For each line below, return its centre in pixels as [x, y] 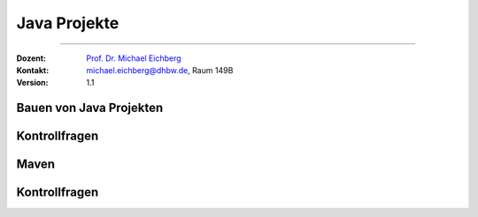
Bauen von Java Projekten [90, 108]
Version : [32, 83]
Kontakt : [33, 70]
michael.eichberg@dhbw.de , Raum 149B [160, 70]
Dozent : [31, 58]
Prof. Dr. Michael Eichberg [134, 58]
